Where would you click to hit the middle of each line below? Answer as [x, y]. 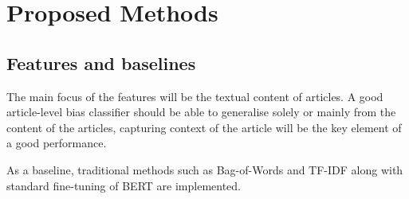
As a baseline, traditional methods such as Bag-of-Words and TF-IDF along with [205, 169]
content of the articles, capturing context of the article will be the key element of [204, 127]
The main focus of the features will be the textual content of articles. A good [195, 96]
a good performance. [57, 143]
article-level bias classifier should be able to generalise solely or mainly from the [201, 112]
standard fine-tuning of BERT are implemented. [124, 185]
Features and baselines [101, 62]
